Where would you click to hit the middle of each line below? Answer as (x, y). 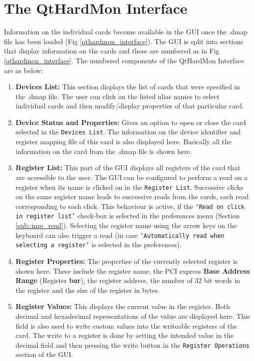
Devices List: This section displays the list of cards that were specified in (128, 87)
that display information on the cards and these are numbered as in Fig (112, 51)
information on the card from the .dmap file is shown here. (104, 151)
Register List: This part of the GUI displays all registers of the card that (128, 168)
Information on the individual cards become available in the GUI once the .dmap (126, 32)
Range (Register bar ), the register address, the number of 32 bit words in (128, 280)
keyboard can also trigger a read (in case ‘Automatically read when (120, 235)
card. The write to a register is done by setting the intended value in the (125, 335)
